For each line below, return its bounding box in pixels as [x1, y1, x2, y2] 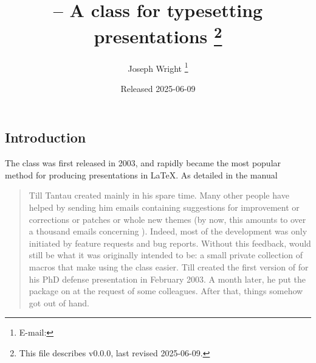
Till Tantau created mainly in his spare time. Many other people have [29, 189, 289, 202]
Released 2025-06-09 [120, 82, 196, 94]
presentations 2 [94, 21, 222, 49]
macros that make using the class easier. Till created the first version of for [29, 261, 309, 273]
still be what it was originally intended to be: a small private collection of [29, 248, 303, 261]
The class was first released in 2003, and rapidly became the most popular [5, 157, 281, 169]
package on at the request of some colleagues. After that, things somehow [29, 284, 303, 297]
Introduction [5, 128, 86, 147]
